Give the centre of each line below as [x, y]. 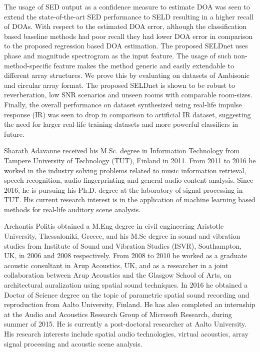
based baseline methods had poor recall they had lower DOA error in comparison [128, 36]
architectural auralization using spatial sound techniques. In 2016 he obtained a [126, 285]
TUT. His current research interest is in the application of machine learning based [130, 199]
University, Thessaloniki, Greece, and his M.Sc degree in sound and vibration [122, 236]
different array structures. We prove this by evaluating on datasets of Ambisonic [127, 75]
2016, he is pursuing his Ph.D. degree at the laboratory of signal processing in [123, 189]
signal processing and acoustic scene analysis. [73, 343]
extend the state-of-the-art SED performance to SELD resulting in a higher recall [129, 16]
